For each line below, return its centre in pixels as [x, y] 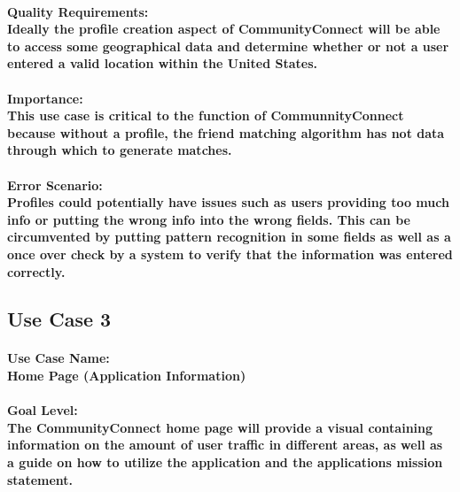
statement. [40, 479]
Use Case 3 [59, 319]
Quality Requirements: [78, 11]
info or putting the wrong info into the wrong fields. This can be [209, 219]
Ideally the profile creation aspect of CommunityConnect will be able [224, 29]
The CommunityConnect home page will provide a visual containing [220, 427]
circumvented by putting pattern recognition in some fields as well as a [229, 237]
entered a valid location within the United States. [162, 63]
